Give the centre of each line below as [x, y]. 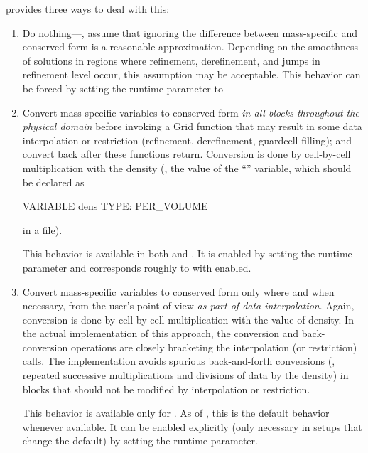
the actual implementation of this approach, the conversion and [161, 333]
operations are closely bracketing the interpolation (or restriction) [214, 347]
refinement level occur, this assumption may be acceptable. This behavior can [191, 74]
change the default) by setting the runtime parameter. [140, 441]
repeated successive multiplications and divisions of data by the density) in [185, 375]
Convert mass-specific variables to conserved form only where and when [178, 291]
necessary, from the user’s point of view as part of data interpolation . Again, [188, 305]
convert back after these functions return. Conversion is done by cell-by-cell [186, 154]
